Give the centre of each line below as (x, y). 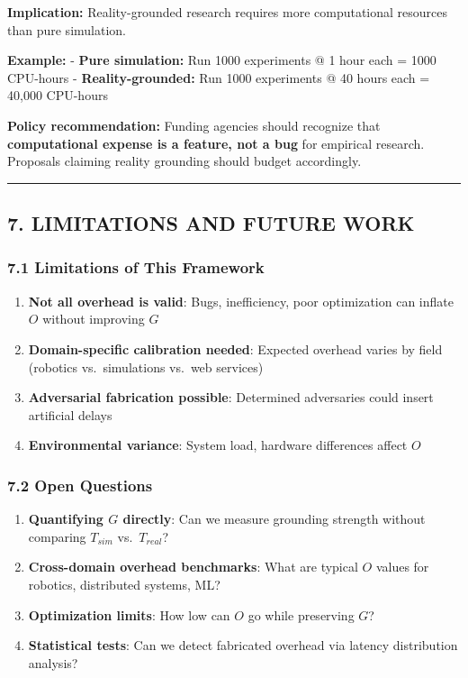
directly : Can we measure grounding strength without (274, 519)
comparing (57, 536)
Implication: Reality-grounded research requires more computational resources (228, 12)
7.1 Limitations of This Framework (136, 267)
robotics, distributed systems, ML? (124, 584)
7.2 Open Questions (80, 485)
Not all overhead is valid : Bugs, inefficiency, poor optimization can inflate (241, 301)
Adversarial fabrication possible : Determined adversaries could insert (231, 397)
